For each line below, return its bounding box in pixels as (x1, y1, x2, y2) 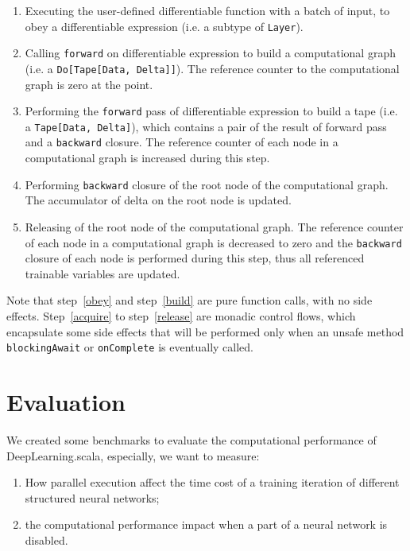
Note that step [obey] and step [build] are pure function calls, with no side (6, 292, 373, 308)
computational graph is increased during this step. (25, 149, 270, 166)
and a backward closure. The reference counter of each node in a (25, 134, 338, 150)
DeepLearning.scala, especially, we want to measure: (6, 447, 260, 464)
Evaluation (6, 386, 126, 418)
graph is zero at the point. (25, 76, 153, 92)
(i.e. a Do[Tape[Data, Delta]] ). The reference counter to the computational (25, 60, 400, 76)
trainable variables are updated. (25, 265, 180, 281)
